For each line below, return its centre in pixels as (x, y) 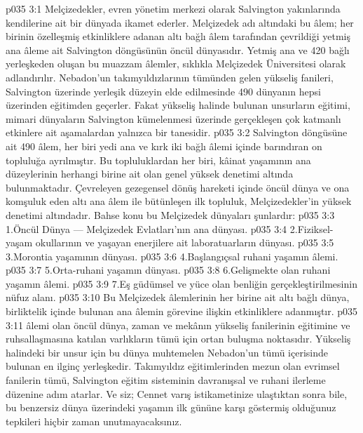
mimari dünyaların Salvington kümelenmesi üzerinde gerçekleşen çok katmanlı (173, 118)
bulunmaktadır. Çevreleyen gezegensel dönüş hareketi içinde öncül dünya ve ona (178, 187)
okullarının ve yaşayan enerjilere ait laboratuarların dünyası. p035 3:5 (185, 242)
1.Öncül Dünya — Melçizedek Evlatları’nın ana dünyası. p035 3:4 (146, 228)
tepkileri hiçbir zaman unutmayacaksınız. (94, 421)
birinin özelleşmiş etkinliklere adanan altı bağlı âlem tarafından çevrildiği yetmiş (178, 36)
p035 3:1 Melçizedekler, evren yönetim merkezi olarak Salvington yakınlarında (173, 8)
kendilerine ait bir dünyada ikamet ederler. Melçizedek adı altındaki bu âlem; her (180, 22)
